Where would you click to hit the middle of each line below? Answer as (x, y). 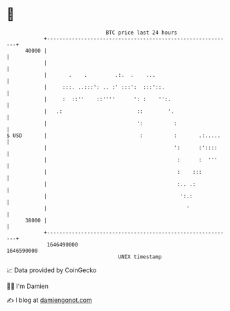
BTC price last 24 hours (141, 33)
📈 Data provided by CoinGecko (52, 270)
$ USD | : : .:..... (114, 135)
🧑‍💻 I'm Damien (28, 286)
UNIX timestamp (140, 257)
